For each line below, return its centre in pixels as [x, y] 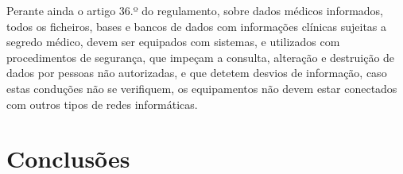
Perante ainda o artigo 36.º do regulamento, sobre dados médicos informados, [195, 10]
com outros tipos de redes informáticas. [102, 104]
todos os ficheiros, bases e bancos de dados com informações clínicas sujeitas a [197, 26]
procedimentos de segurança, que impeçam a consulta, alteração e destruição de [201, 57]
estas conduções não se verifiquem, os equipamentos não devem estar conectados [202, 88]
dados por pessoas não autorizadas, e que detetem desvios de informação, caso [197, 73]
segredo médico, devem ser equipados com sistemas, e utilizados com [173, 42]
